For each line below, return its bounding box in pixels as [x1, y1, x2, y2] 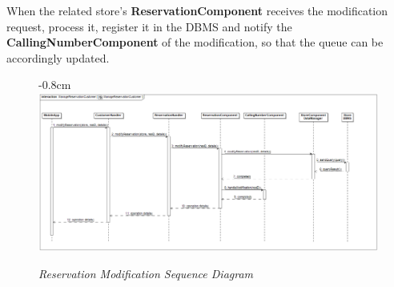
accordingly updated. [6, 49, 110, 66]
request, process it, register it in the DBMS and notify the [6, 18, 292, 34]
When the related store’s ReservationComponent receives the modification [6, 2, 388, 18]
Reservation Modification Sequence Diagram [38, 265, 254, 282]
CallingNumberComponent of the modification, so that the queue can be [6, 34, 384, 51]
